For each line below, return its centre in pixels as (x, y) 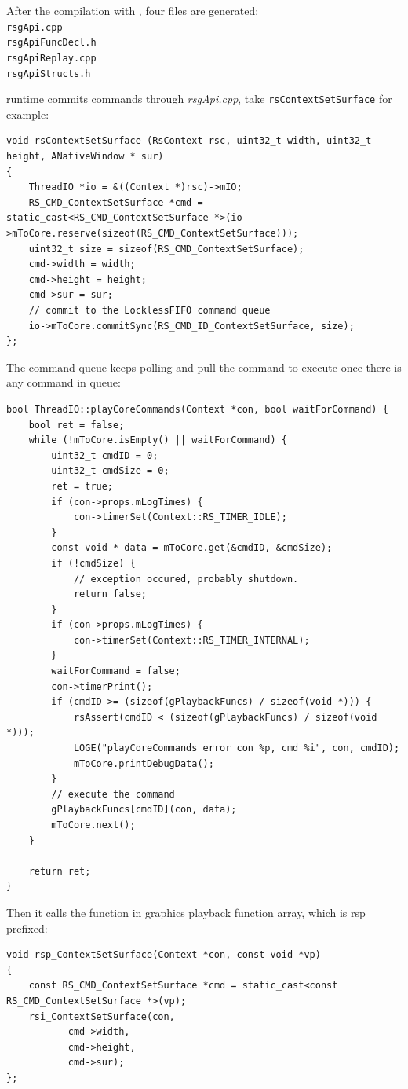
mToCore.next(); (93, 825)
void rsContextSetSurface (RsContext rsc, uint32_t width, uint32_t (189, 141)
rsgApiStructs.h (49, 73)
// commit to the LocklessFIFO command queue (149, 310)
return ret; (60, 871)
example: (28, 114)
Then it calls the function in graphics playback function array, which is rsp (186, 912)
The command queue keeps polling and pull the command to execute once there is (204, 367)
